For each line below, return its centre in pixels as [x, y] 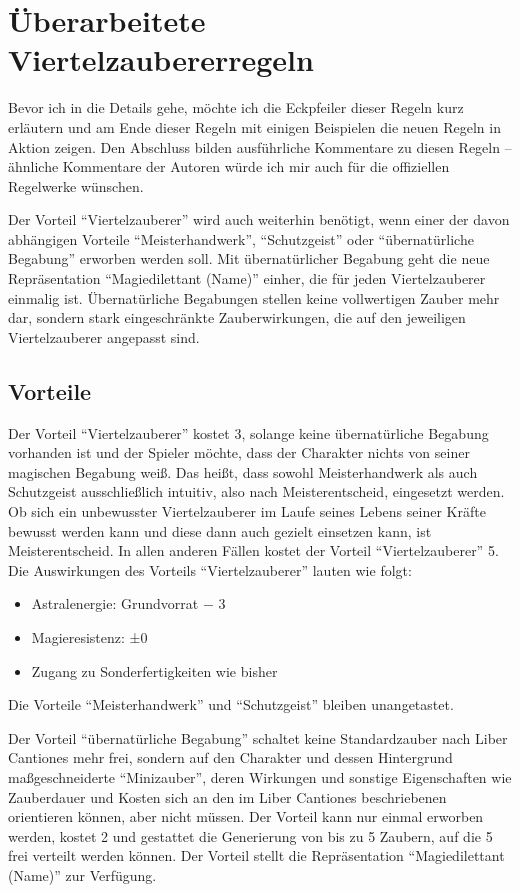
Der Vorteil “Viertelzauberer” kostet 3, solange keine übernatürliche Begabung [248, 432]
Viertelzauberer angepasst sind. [104, 336]
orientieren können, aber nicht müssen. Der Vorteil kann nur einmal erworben [246, 816]
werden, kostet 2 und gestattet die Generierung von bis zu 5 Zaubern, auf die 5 [250, 835]
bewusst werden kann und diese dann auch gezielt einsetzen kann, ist [220, 530]
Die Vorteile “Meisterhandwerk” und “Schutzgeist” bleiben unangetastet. [231, 704]
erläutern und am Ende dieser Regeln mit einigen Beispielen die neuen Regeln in [254, 126]
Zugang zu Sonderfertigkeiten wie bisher [154, 670]
